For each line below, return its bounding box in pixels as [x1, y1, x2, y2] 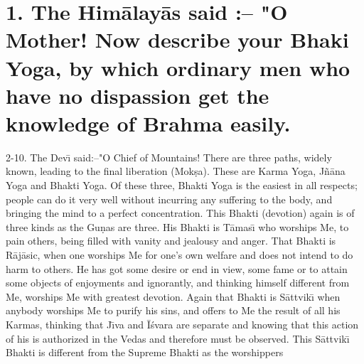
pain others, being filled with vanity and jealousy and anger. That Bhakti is [6, 233, 336, 248]
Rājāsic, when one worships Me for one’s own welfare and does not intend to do [6, 247, 353, 262]
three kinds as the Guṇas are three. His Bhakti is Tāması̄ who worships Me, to [6, 219, 349, 234]
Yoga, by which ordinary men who [6, 53, 350, 82]
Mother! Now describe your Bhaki [6, 25, 349, 54]
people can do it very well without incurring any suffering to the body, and [6, 191, 333, 206]
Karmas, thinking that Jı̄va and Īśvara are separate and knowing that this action [6, 317, 359, 331]
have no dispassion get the [6, 80, 269, 109]
